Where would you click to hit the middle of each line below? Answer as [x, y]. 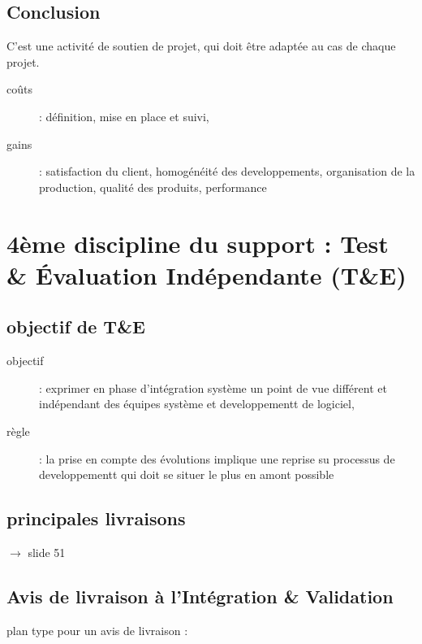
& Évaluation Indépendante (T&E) [207, 274]
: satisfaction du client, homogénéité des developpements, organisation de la [227, 171]
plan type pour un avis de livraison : [97, 630]
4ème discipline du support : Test [198, 243]
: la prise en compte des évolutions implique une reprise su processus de [217, 458]
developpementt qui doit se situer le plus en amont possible [187, 474]
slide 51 [47, 552]
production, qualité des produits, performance [153, 187]
